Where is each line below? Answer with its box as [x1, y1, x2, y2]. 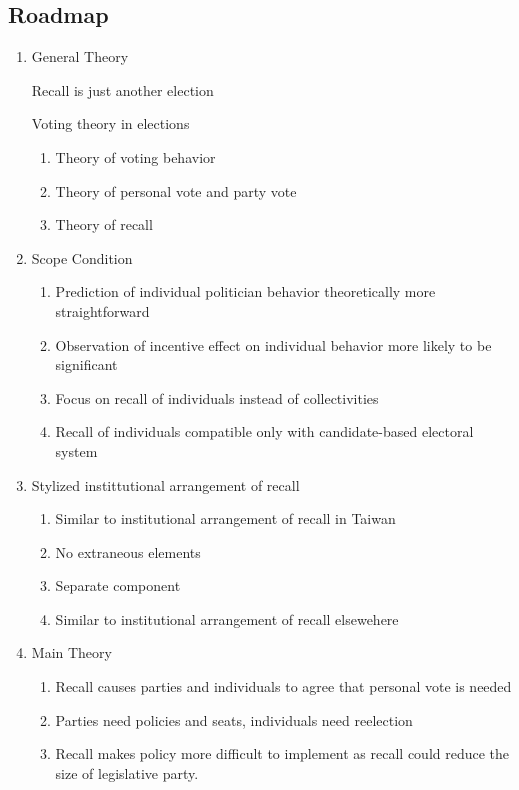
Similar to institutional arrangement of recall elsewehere [55, 608, 399, 629]
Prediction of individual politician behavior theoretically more [55, 281, 436, 302]
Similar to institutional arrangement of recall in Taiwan [55, 508, 396, 529]
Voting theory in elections [31, 113, 190, 134]
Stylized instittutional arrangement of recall [31, 474, 300, 495]
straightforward [55, 300, 150, 321]
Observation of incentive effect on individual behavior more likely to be [55, 334, 492, 355]
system [55, 440, 98, 461]
